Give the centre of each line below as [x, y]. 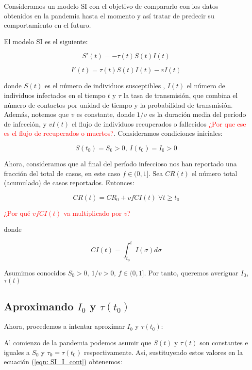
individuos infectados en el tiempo [55, 95]
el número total [214, 173]
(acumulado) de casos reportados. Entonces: [69, 183]
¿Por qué [17, 213]
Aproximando [39, 306]
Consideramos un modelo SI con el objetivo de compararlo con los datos [111, 6]
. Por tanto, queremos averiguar [191, 272]
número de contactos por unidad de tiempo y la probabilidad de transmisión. [118, 105]
